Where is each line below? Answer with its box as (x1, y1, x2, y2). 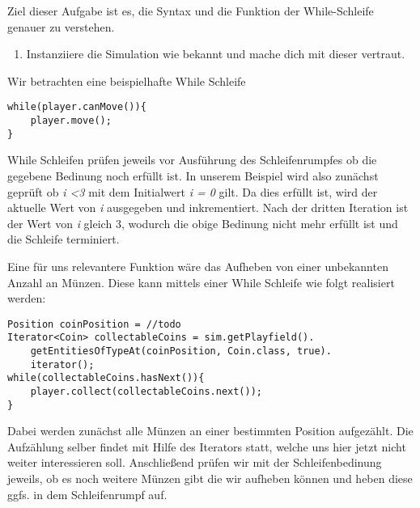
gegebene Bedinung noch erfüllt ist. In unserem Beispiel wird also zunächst (7, 167, 379, 184)
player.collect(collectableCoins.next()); (30, 385, 262, 397)
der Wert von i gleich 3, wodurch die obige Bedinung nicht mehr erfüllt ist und (7, 214, 398, 231)
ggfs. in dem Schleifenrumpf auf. (7, 485, 168, 502)
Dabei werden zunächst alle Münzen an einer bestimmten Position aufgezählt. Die (7, 422, 414, 439)
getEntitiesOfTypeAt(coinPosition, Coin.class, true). (30, 345, 332, 357)
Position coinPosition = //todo (7, 318, 181, 330)
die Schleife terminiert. (7, 231, 120, 248)
